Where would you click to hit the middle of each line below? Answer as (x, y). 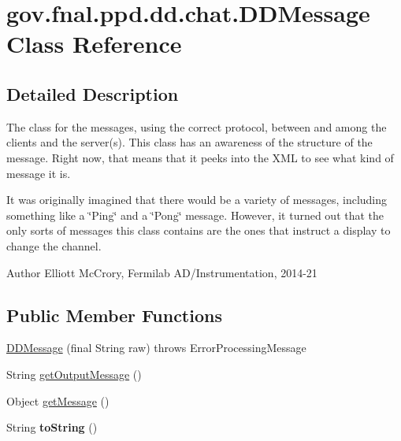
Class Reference (94, 44)
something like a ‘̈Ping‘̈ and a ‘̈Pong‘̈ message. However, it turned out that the (195, 215)
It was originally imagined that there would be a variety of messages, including (197, 200)
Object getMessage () (58, 400)
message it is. (39, 173)
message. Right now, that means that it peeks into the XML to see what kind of (200, 157)
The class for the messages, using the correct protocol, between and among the (197, 126)
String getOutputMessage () (74, 374)
